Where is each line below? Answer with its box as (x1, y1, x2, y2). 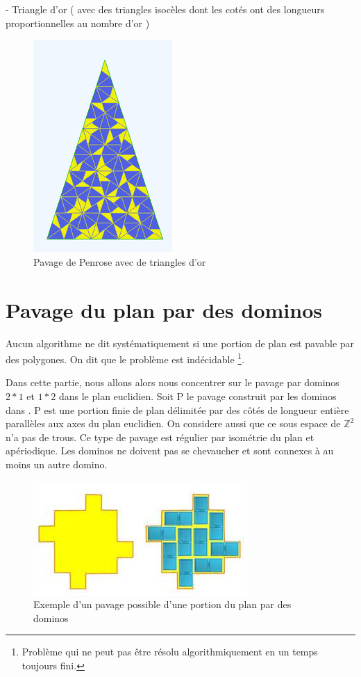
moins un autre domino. (6, 456, 108, 471)
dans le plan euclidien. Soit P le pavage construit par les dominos (58, 388, 337, 403)
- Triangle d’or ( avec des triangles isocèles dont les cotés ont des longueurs (6, 2, 325, 16)
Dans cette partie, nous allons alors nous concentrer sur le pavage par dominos (6, 375, 339, 390)
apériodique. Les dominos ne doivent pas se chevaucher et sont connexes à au (6, 443, 334, 458)
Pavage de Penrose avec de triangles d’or (33, 254, 206, 269)
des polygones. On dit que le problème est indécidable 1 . (6, 350, 245, 366)
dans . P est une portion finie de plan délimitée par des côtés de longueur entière (6, 402, 349, 417)
